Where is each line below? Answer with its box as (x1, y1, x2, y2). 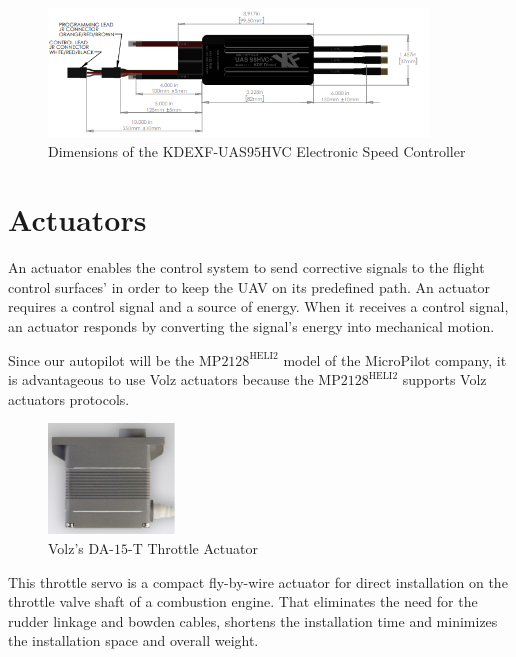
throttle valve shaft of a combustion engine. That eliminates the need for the (8, 591, 478, 612)
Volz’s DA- (48, 537, 114, 558)
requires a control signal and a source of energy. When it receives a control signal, (8, 296, 509, 317)
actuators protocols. (8, 388, 130, 409)
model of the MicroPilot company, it (283, 349, 507, 370)
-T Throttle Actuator (127, 537, 258, 558)
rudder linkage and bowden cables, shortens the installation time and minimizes (8, 610, 498, 631)
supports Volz (402, 369, 487, 390)
